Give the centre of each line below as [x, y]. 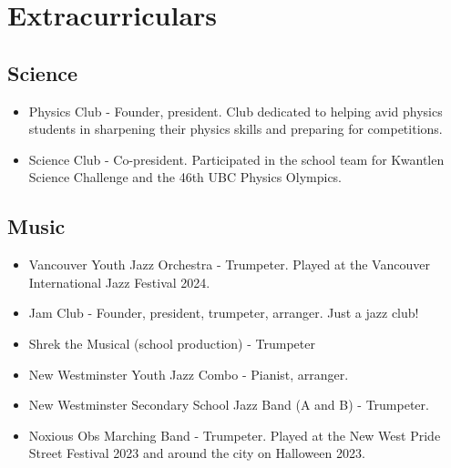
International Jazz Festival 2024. [119, 282]
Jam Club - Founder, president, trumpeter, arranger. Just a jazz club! [224, 313]
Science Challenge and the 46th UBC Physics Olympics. [185, 177]
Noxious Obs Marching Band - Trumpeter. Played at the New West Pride [235, 435]
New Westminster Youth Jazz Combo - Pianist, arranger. [189, 374]
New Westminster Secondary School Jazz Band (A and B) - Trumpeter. [229, 405]
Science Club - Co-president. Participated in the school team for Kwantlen [236, 159]
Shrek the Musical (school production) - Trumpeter [172, 343]
